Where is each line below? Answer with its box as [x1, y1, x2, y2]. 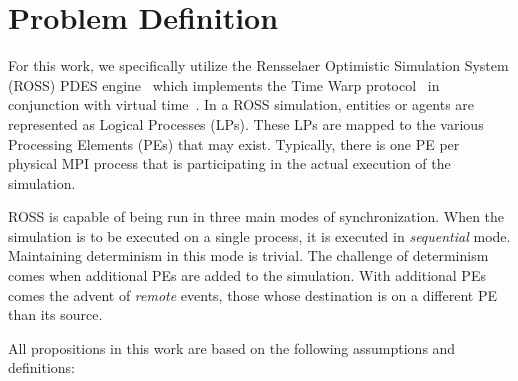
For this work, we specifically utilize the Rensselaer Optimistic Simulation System [8, 55, 509, 76]
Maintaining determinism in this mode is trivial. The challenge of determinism [8, 245, 489, 266]
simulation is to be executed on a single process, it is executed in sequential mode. [8, 225, 511, 246]
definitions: [8, 357, 75, 378]
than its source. [8, 304, 103, 325]
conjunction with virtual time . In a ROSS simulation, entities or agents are [8, 94, 475, 115]
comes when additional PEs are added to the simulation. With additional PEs [8, 265, 486, 286]
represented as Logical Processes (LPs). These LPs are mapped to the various [8, 113, 484, 134]
